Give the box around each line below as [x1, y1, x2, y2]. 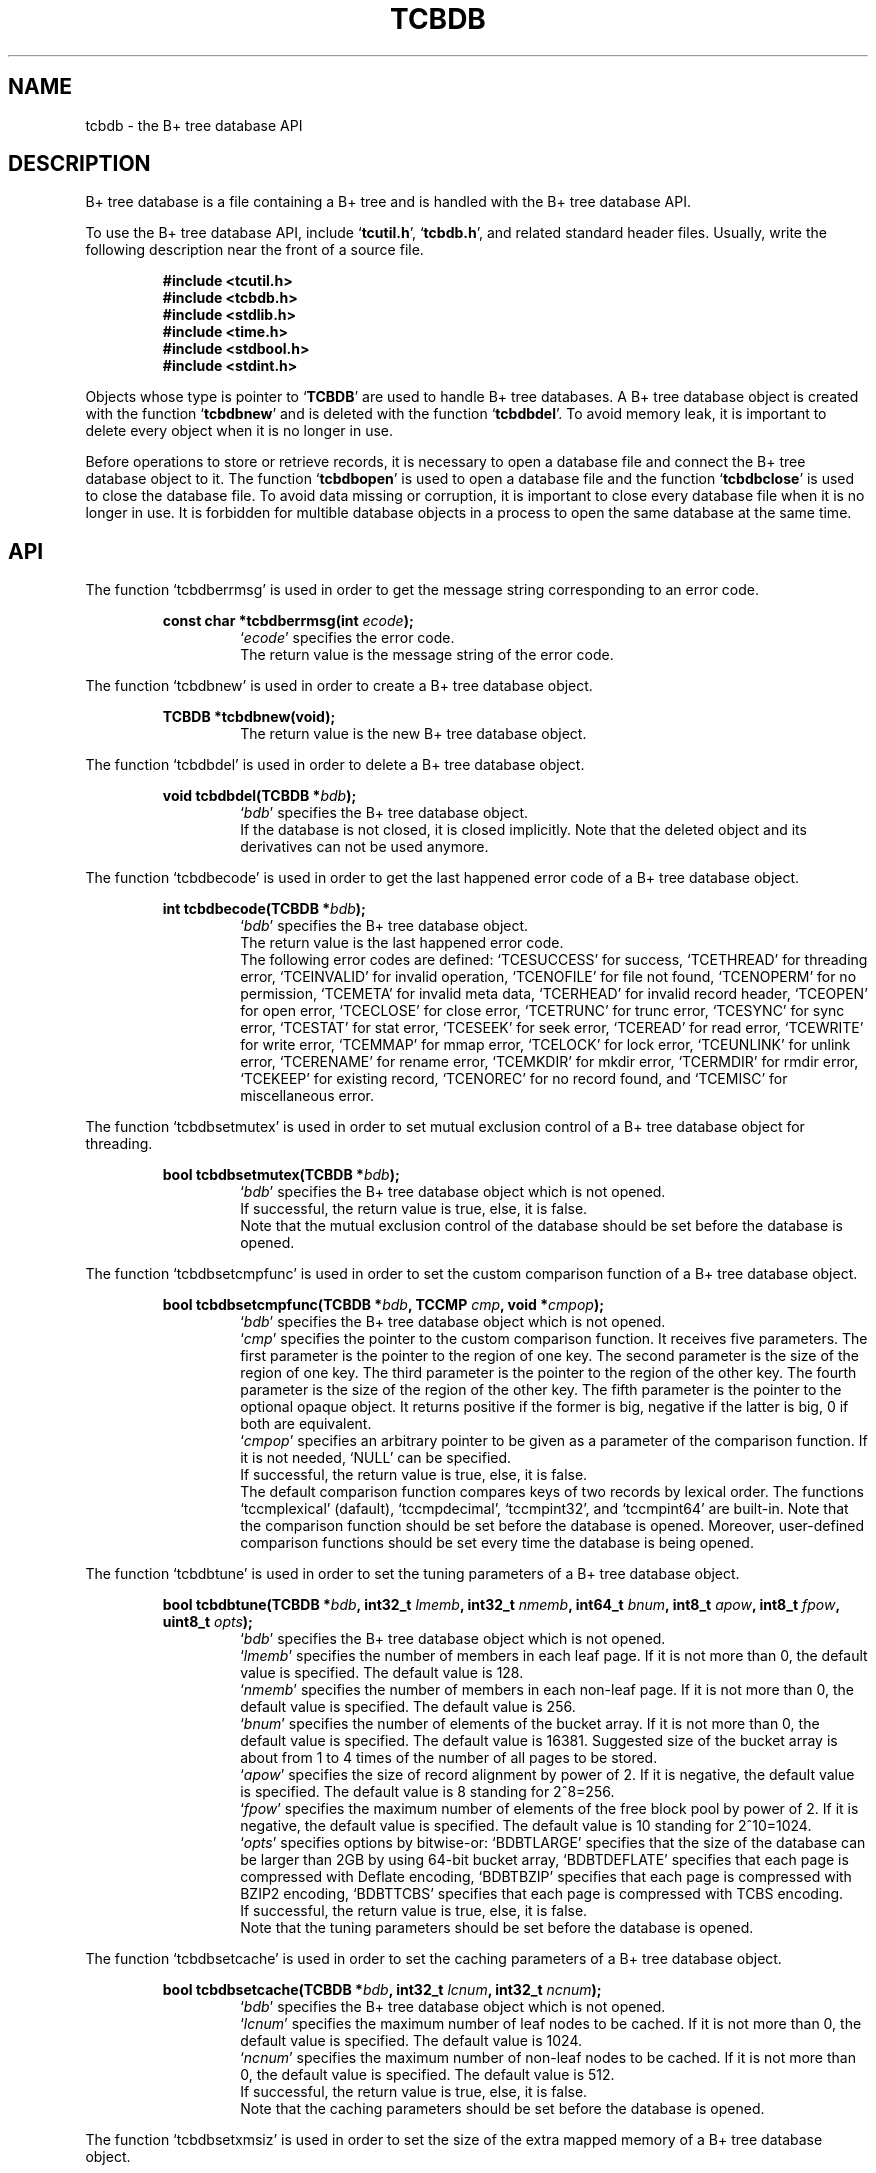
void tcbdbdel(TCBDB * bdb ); [162, 787, 357, 805]
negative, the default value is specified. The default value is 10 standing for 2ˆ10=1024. [240, 1817, 812, 1835]
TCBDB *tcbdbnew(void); [162, 708, 336, 726]
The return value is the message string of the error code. [240, 646, 614, 664]
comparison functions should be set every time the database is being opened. [240, 1534, 754, 1552]
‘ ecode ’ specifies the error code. [240, 629, 455, 647]
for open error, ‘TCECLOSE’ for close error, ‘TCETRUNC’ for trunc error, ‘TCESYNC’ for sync [240, 1002, 845, 1020]
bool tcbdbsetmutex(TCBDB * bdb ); [162, 1166, 400, 1184]
